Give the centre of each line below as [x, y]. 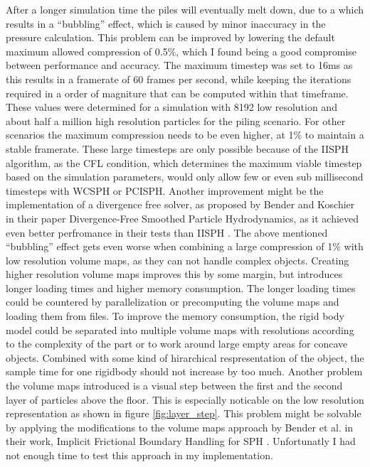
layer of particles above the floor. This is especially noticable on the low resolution [185, 399]
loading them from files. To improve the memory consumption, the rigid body [175, 316]
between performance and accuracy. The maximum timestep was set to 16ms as [179, 65]
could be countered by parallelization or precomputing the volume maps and [173, 302]
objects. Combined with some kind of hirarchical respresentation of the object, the [185, 357]
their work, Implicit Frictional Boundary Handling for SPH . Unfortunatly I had [181, 441]
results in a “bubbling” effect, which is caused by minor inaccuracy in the [166, 23]
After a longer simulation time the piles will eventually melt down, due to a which [185, 9]
